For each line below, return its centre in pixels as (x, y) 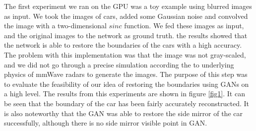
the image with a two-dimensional (55, 26)
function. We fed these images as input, (184, 26)
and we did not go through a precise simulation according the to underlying (119, 64)
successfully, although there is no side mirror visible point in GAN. (106, 123)
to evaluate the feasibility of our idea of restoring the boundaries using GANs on (127, 84)
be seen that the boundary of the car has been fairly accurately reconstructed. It (127, 103)
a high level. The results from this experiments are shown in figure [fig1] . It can (125, 94)
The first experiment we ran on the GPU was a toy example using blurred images (128, 6)
